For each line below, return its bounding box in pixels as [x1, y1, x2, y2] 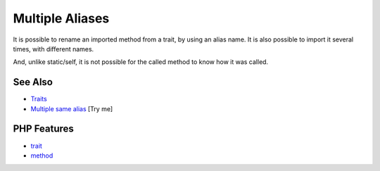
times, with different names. [13, 44, 94, 53]
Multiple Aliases [13, 11, 110, 26]
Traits [30, 95, 47, 103]
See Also [13, 76, 53, 88]
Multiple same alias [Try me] [30, 104, 113, 113]
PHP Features [13, 123, 74, 135]
